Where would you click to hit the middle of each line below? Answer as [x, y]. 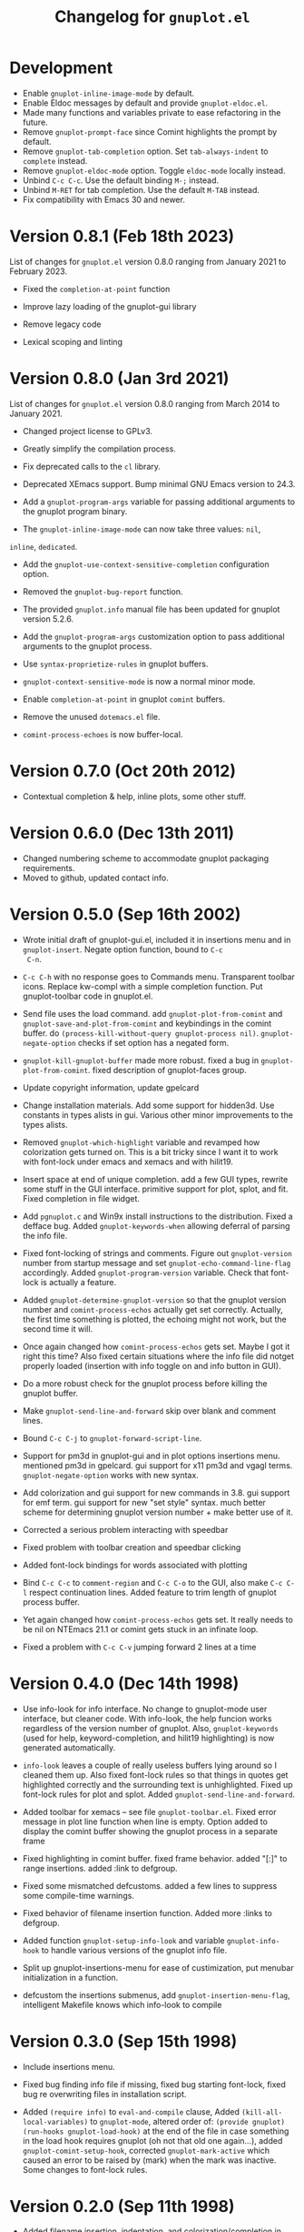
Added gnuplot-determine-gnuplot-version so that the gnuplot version [154, 1300]
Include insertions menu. [69, 2066]
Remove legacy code [62, 324]
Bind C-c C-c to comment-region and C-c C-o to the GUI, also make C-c [152, 1582]
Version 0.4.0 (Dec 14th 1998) [124, 1684]
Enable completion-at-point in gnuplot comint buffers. [124, 699]
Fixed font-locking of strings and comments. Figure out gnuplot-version [157, 1253]
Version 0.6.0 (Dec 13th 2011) [122, 832]
